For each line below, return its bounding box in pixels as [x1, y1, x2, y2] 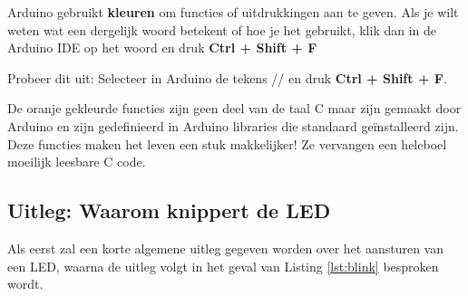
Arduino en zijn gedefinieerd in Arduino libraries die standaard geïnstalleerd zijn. [7, 116, 459, 135]
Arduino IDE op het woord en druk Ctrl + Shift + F [7, 38, 317, 57]
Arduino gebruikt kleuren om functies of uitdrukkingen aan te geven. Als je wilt [7, 3, 459, 21]
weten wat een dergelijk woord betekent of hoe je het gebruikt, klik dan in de [7, 20, 437, 39]
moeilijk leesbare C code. [7, 152, 146, 171]
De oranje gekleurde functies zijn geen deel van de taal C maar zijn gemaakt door [7, 99, 462, 118]
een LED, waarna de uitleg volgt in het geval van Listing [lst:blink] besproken [7, 256, 439, 275]
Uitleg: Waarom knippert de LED [7, 196, 331, 224]
